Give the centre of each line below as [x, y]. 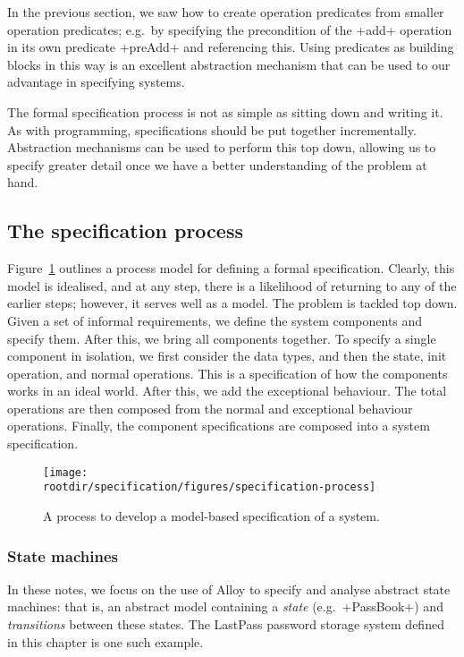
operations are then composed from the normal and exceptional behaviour [210, 408]
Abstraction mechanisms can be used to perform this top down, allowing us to [222, 147]
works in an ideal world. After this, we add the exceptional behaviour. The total [227, 391]
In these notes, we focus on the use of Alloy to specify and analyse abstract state [229, 589]
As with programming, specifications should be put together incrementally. [212, 129]
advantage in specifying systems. [96, 82]
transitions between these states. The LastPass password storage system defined [226, 623]
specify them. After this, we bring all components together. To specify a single [222, 338]
